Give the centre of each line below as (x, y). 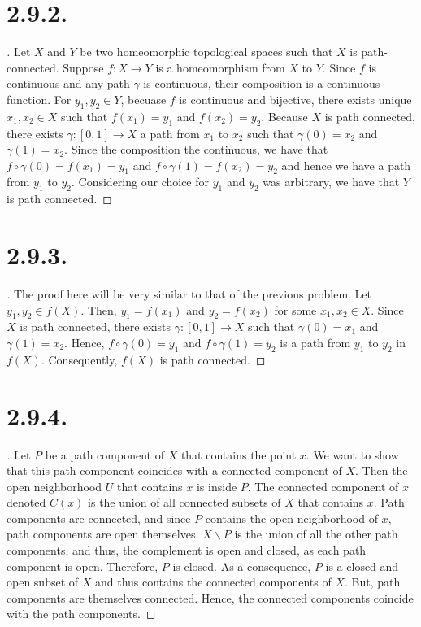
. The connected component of (323, 486)
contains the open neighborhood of (291, 518)
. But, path (372, 582)
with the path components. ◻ (81, 614)
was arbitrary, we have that (331, 182)
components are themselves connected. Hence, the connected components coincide (210, 597)
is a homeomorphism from (220, 67)
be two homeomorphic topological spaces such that (206, 52)
